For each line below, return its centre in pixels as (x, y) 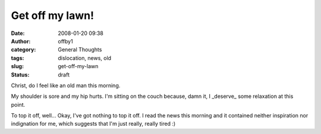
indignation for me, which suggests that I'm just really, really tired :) (93, 124)
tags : (18, 58)
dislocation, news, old (85, 58)
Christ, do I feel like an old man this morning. (66, 85)
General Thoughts (80, 50)
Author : (21, 41)
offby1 (66, 41)
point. (18, 104)
